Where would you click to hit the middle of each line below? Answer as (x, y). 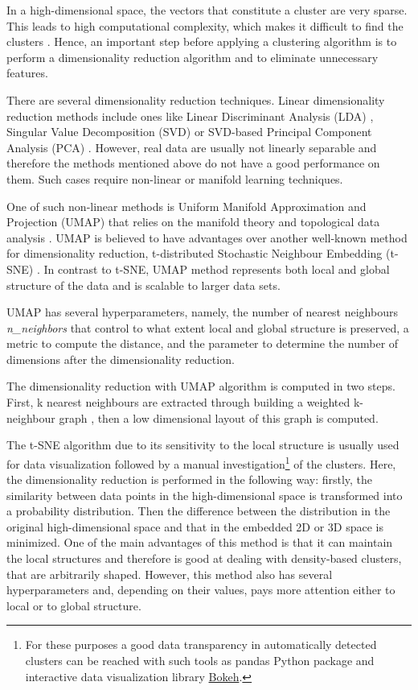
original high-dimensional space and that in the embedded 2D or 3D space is (195, 526)
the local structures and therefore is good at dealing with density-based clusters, (204, 558)
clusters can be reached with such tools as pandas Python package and (200, 661)
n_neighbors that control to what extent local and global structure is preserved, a (208, 327)
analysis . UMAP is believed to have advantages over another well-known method (207, 237)
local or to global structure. (74, 605)
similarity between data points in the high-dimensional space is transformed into (205, 495)
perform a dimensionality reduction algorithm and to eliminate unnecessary (193, 57)
